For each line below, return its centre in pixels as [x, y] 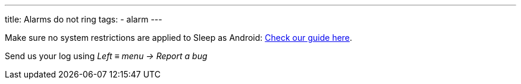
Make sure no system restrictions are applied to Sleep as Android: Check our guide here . [179, 38]
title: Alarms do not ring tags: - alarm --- [84, 19]
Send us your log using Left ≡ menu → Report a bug [106, 56]
